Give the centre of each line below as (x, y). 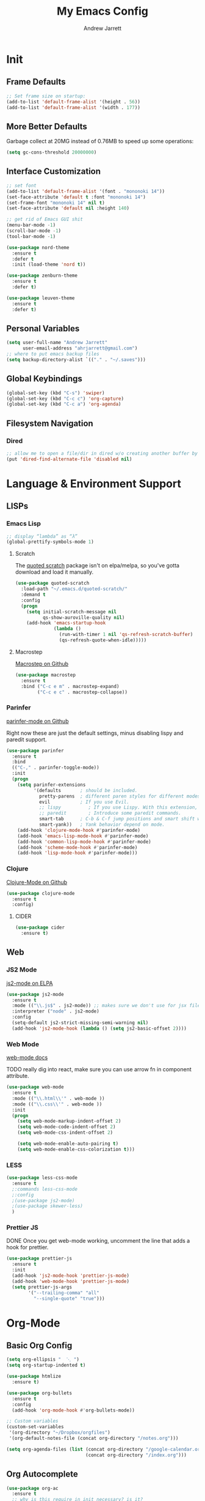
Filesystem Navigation (50, 423)
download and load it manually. (54, 572)
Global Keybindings (44, 379)
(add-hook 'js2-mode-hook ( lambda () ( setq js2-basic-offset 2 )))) (99, 1028)
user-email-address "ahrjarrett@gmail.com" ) (80, 348)
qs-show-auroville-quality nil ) (84, 617)
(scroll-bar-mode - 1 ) (34, 231)
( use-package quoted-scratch (52, 583)
